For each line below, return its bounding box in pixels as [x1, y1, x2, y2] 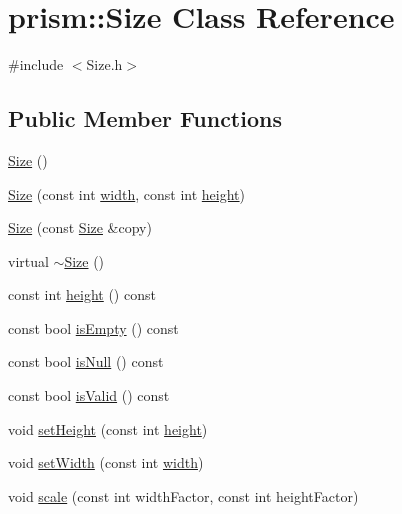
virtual [8, 250, 49, 271]
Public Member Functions [8, 103, 282, 134]
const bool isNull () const [8, 351, 164, 372]
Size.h [86, 54, 123, 75]
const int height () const [8, 284, 156, 305]
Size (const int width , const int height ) [8, 183, 246, 204]
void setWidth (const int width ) [8, 452, 204, 473]
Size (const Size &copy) [8, 217, 152, 238]
